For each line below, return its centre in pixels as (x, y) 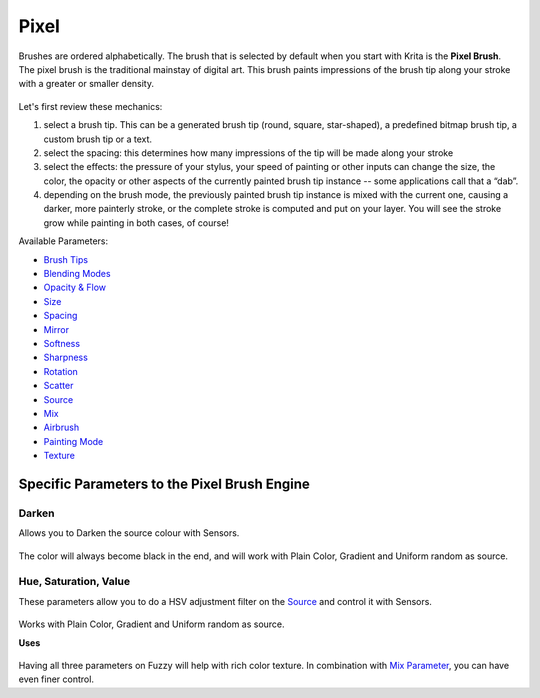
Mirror (56, 329)
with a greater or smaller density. (86, 84)
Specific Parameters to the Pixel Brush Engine (164, 483)
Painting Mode (73, 441)
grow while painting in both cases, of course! (136, 222)
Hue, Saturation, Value (74, 582)
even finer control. (56, 679)
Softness (61, 343)
